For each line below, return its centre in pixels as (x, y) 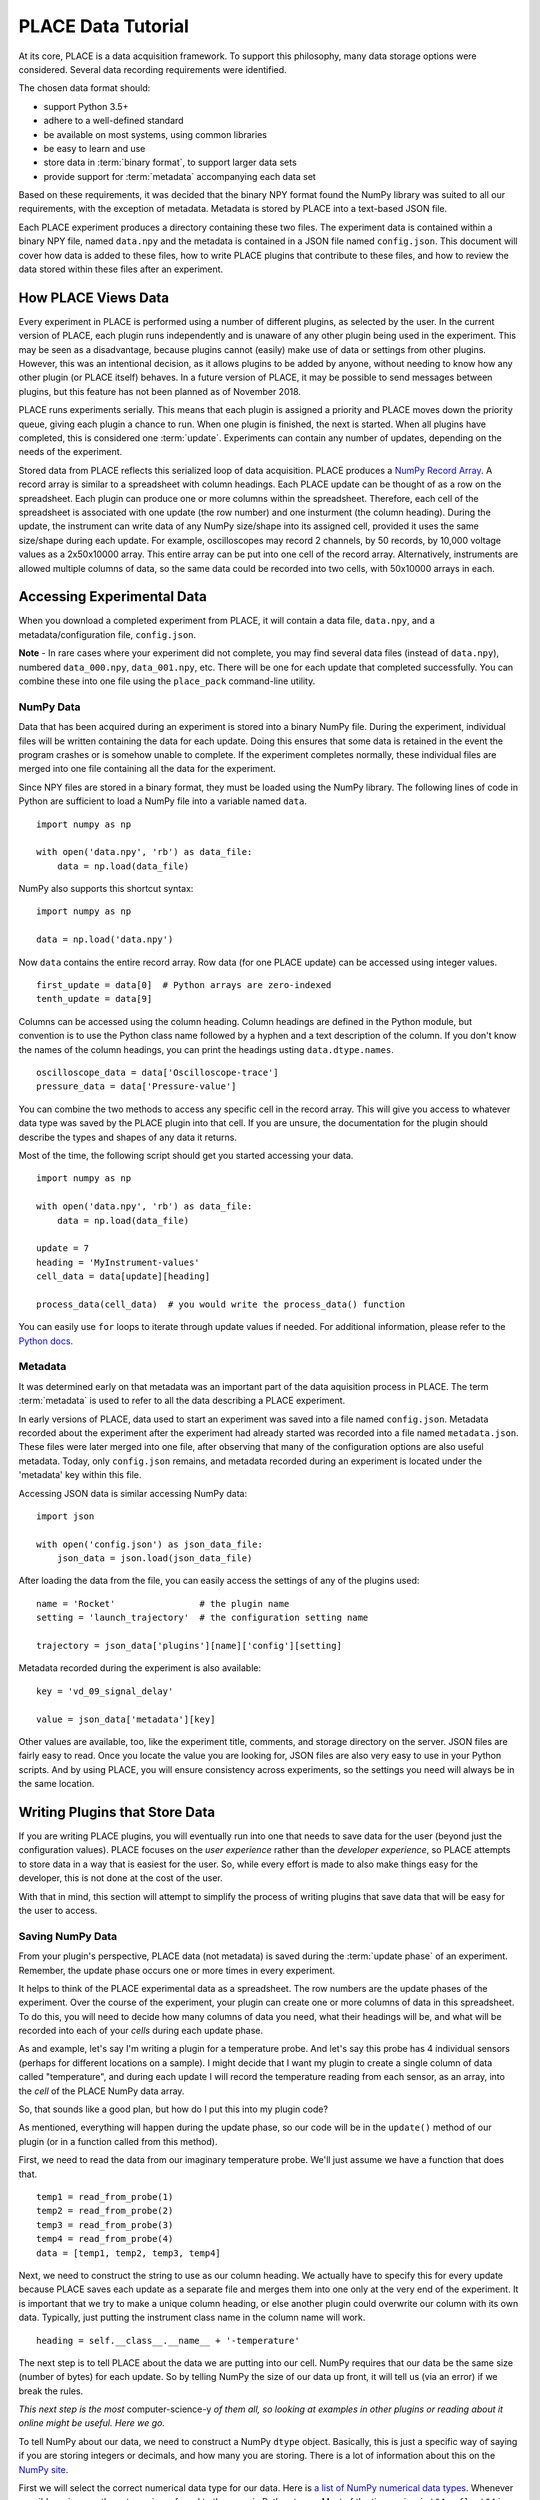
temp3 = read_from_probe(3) (105, 2224)
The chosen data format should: (84, 88)
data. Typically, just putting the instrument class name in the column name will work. (192, 2317)
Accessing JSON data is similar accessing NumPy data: (133, 1493)
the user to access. (58, 1910)
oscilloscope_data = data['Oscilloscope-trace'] (157, 1072)
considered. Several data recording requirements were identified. (152, 69)
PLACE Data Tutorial (103, 26)
